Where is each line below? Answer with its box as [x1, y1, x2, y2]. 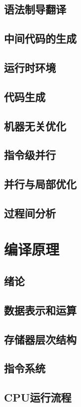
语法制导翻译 [4, 1, 66, 17]
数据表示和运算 [4, 302, 77, 317]
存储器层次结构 [4, 331, 77, 347]
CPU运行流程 [4, 390, 72, 405]
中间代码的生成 [4, 31, 77, 46]
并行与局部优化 [4, 176, 77, 192]
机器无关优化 [4, 118, 66, 133]
